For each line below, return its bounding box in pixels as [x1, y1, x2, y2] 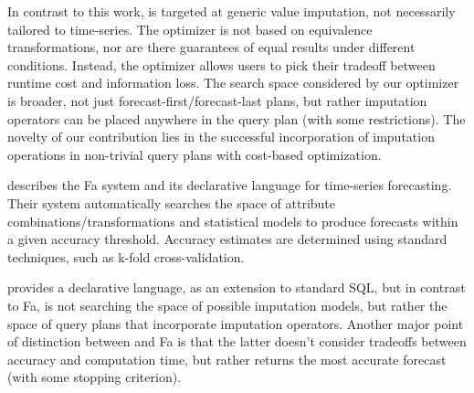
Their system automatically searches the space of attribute [7, 193, 336, 212]
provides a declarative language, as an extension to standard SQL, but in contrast [7, 278, 466, 297]
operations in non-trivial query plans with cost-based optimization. [7, 144, 382, 164]
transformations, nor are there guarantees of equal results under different [7, 37, 416, 57]
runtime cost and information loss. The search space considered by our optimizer [7, 73, 459, 92]
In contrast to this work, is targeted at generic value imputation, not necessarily [7, 2, 456, 20]
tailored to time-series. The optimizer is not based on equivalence [7, 19, 373, 38]
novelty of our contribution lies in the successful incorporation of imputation [7, 127, 435, 146]
